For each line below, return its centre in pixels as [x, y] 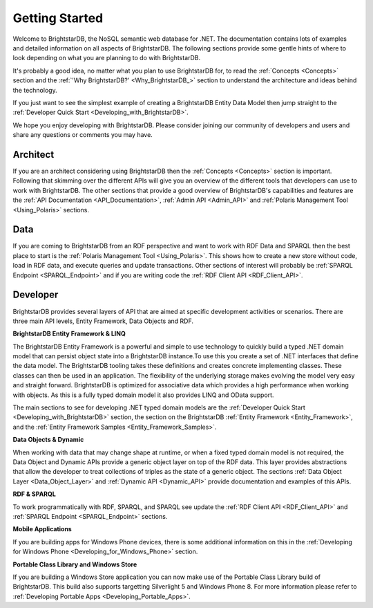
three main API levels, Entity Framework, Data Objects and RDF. [103, 321]
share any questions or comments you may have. [83, 135]
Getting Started [58, 18]
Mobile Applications [42, 529]
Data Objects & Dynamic [48, 440]
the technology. [35, 90]
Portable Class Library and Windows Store [75, 564]
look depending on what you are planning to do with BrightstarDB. [107, 58]
